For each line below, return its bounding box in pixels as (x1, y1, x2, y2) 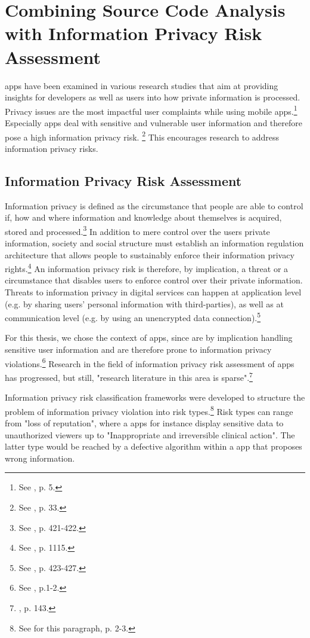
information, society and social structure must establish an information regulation (5, 237, 304, 249)
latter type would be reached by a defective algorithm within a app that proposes (5, 440, 302, 453)
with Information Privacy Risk (5, 21, 262, 45)
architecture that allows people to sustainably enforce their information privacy (5, 248, 294, 261)
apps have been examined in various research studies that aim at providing (5, 79, 278, 91)
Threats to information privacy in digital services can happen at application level (5, 286, 302, 298)
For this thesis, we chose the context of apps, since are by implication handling (5, 331, 293, 344)
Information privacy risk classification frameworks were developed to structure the (5, 391, 305, 404)
